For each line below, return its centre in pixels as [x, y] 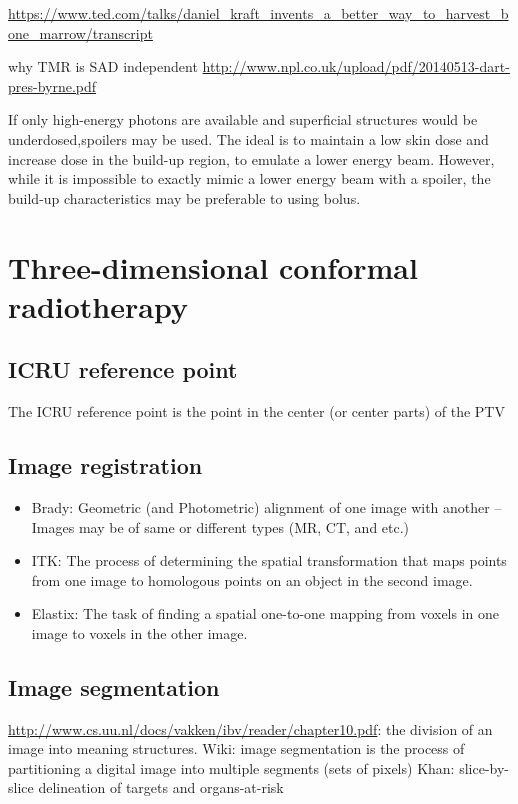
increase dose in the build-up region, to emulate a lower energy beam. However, [251, 158]
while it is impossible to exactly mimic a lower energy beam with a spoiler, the [249, 178]
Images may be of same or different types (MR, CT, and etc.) [220, 526]
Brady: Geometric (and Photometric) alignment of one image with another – [266, 506]
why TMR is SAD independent [103, 66]
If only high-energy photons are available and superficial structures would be [243, 119]
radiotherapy [98, 305]
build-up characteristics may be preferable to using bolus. [184, 197]
